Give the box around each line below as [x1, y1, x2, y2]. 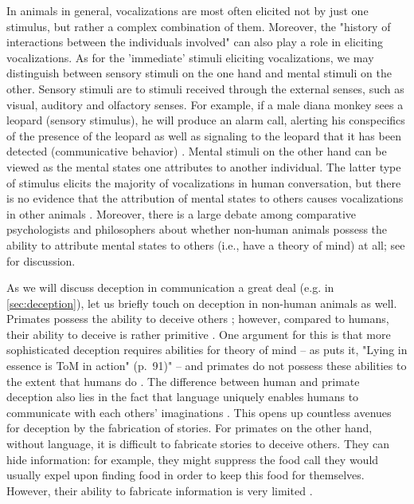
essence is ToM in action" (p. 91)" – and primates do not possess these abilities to [6, 357, 407, 374]
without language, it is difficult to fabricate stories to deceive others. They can [6, 435, 390, 452]
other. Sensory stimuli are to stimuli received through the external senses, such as [6, 80, 404, 96]
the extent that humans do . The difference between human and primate [6, 372, 360, 389]
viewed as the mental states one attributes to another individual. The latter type [6, 158, 401, 175]
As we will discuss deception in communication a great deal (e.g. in [6, 279, 334, 296]
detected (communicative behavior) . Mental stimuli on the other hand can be [6, 143, 387, 159]
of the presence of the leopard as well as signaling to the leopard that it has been [6, 127, 401, 144]
